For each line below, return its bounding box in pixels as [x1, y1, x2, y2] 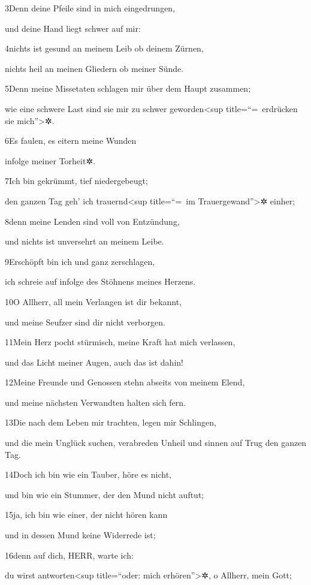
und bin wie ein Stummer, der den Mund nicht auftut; [5, 488, 204, 500]
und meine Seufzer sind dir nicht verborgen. [5, 315, 165, 328]
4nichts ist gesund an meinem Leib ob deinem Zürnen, [5, 42, 204, 55]
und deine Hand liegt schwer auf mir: [5, 22, 141, 34]
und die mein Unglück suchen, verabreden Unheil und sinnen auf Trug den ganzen [5, 436, 307, 449]
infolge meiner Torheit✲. [5, 154, 96, 167]
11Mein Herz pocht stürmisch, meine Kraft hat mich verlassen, [5, 336, 235, 348]
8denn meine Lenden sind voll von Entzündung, [5, 215, 180, 227]
